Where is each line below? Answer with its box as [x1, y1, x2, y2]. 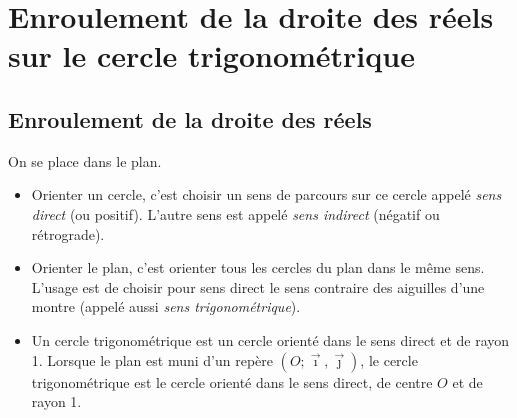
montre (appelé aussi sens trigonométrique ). [31, 296, 301, 317]
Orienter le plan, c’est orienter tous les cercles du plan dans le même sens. [31, 257, 485, 278]
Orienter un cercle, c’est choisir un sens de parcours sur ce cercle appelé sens [31, 184, 502, 205]
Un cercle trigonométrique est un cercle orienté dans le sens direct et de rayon [31, 329, 510, 350]
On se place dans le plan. [8, 150, 162, 171]
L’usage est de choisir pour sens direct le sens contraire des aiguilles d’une [31, 276, 485, 297]
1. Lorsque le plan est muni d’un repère [31, 349, 273, 370]
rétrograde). [31, 223, 105, 244]
